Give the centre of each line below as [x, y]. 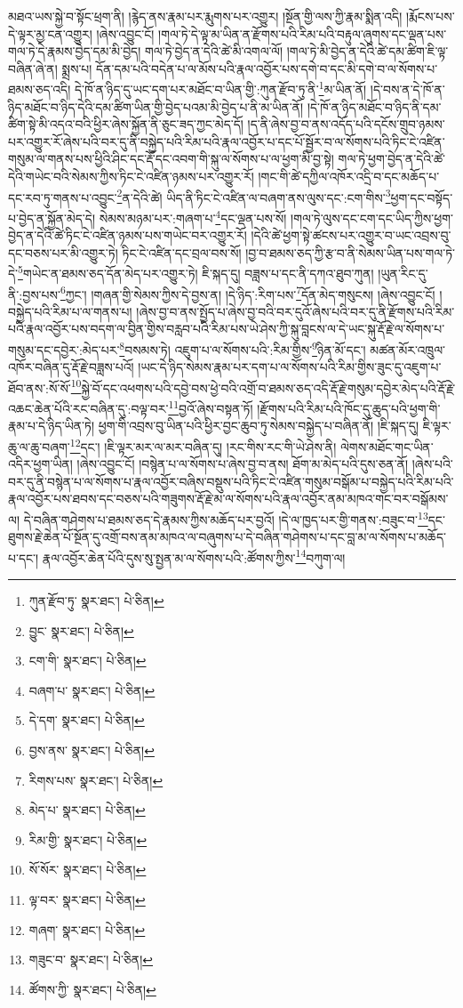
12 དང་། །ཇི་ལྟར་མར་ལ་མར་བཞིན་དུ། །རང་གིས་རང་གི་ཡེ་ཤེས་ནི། [203, 445]
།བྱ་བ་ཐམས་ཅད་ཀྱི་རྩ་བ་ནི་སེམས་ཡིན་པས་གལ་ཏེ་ [351, 252]
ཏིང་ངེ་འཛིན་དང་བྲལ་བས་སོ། [182, 252]
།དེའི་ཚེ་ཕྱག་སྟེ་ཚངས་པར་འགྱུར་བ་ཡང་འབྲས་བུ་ [351, 235]
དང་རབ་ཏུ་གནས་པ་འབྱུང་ [63, 197]
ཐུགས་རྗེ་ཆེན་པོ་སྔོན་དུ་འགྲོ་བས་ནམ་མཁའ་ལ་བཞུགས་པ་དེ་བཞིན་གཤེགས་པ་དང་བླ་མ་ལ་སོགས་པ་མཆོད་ [228, 537]
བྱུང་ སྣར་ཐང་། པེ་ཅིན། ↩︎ [81, 630]
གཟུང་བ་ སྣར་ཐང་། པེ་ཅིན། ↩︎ [91, 960]
